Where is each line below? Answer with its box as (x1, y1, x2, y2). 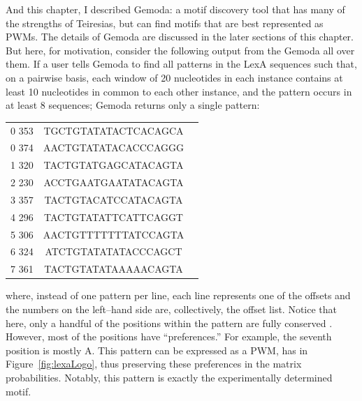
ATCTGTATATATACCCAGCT (45, 244, 182, 259)
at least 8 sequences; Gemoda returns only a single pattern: (6, 98, 260, 112)
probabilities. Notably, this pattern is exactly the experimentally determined (6, 370, 333, 384)
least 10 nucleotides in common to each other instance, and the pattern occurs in (6, 84, 352, 98)
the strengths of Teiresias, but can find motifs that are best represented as (6, 15, 324, 30)
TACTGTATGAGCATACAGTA (43, 158, 184, 172)
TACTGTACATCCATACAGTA (44, 192, 183, 206)
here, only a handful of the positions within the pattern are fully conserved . (6, 315, 333, 330)
